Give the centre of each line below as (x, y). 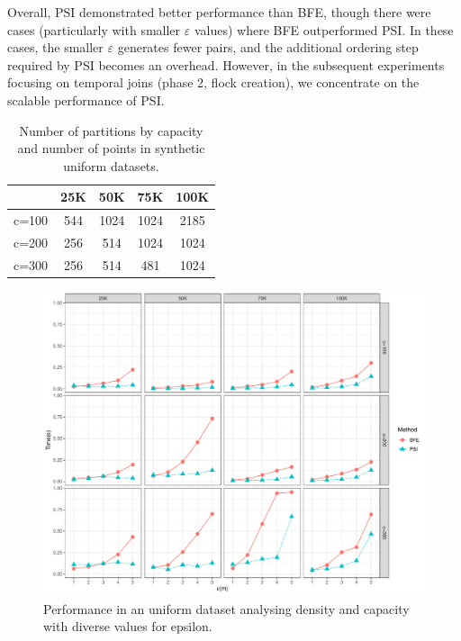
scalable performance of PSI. (86, 99)
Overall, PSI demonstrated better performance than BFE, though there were (219, 12)
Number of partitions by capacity (111, 130)
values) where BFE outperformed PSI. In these (324, 29)
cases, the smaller (55, 47)
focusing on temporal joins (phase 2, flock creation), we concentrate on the (213, 82)
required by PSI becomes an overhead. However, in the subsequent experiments (226, 64)
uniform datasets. (111, 165)
